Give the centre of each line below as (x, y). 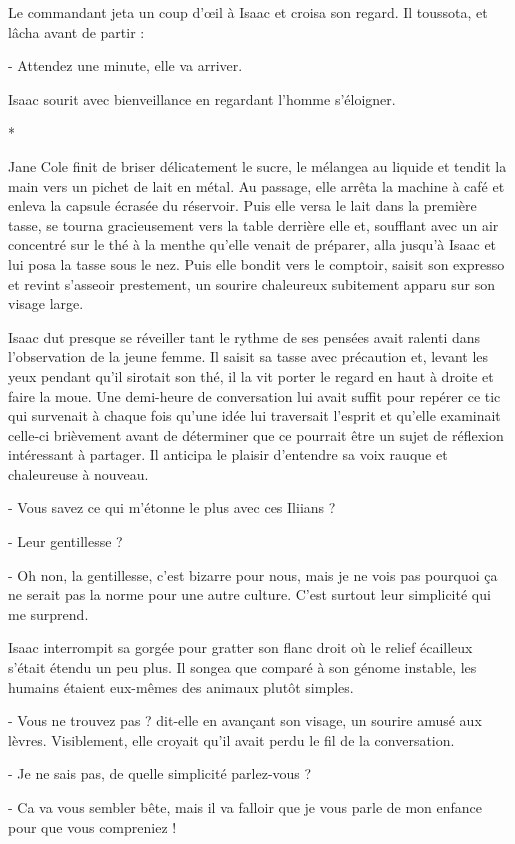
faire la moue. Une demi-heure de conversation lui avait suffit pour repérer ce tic (254, 395)
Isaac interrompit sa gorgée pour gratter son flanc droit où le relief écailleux (240, 647)
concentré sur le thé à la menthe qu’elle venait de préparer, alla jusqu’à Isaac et (252, 244)
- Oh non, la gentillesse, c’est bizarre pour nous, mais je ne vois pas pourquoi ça (253, 574)
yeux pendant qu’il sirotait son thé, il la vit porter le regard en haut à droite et (251, 375)
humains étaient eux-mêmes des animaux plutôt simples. (181, 686)
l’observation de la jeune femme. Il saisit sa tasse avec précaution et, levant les (248, 356)
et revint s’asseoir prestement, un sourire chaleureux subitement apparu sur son (252, 283)
